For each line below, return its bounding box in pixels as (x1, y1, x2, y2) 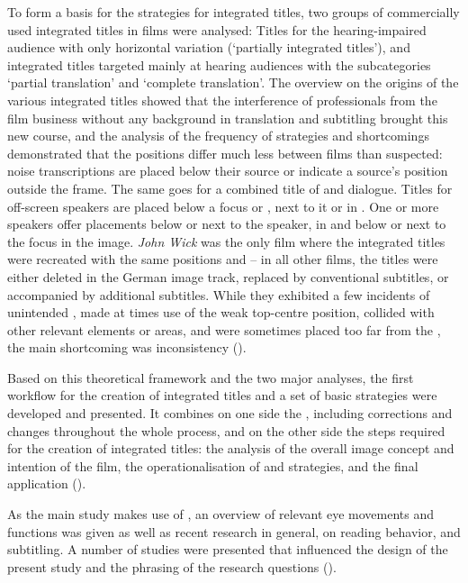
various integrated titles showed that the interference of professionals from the (7, 90, 437, 109)
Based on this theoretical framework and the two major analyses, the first (7, 368, 414, 387)
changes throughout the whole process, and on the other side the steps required (7, 421, 445, 440)
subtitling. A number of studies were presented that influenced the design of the (7, 540, 448, 559)
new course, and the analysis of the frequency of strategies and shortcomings (7, 126, 429, 145)
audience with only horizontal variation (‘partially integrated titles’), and (7, 38, 410, 57)
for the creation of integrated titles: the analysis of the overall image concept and (7, 439, 454, 458)
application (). (7, 474, 86, 493)
